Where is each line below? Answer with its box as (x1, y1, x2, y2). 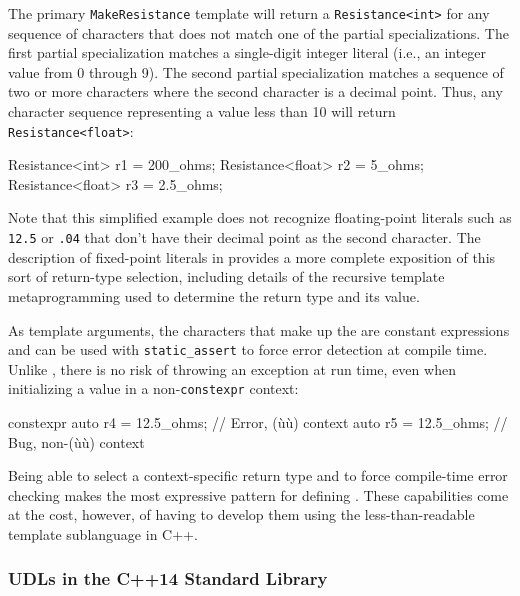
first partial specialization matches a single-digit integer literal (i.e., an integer (8, 42, 487, 63)
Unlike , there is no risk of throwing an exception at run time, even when (8, 358, 456, 379)
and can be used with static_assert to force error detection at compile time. (8, 339, 488, 360)
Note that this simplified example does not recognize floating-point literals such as (8, 207, 512, 228)
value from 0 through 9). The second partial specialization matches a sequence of (8, 61, 504, 82)
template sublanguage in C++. (8, 523, 198, 544)
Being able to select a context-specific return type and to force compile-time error (8, 465, 508, 486)
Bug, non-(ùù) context (8, 431, 145, 452)
